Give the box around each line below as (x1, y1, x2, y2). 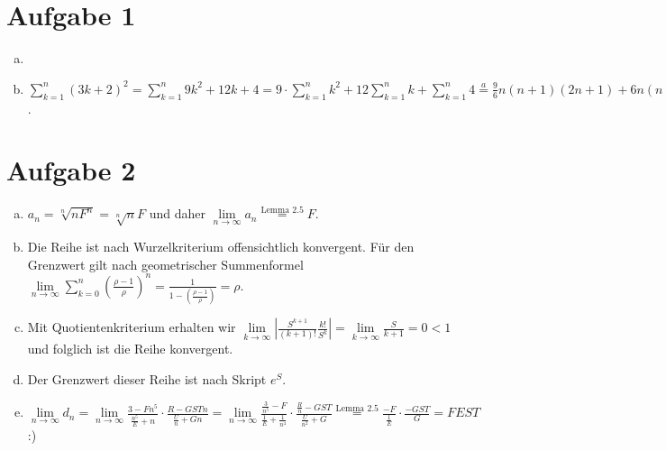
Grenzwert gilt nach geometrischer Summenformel (27, 254, 304, 273)
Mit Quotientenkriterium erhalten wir (27, 318, 236, 336)
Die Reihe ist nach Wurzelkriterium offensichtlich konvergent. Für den (27, 237, 415, 256)
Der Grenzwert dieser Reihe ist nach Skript (27, 370, 267, 389)
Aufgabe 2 (6, 152, 136, 189)
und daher (149, 204, 205, 223)
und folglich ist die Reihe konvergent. (27, 339, 233, 358)
